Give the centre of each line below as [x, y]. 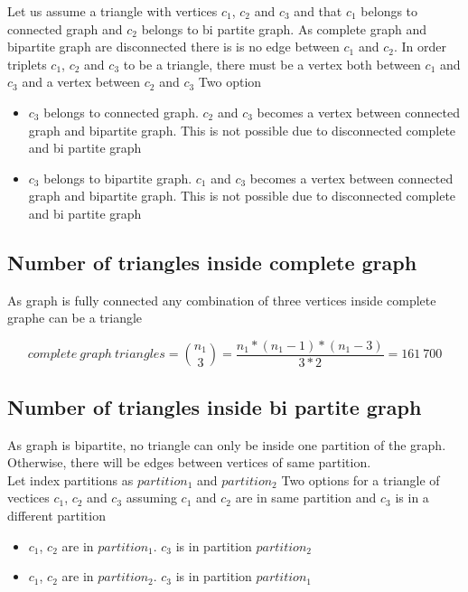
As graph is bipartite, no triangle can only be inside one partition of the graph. [227, 444]
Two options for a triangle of [360, 479]
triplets [27, 64]
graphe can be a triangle [75, 318]
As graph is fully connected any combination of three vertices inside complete [222, 300]
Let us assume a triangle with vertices [112, 11]
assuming [151, 498]
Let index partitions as [70, 479]
